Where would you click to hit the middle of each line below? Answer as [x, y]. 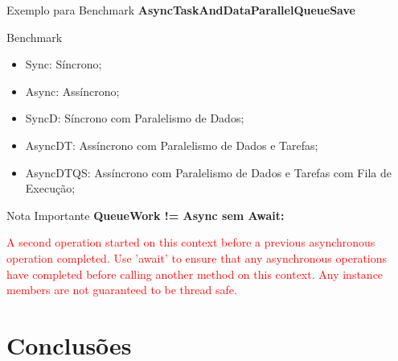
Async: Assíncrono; [72, 91]
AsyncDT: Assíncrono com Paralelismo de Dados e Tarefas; [172, 145]
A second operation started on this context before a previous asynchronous [191, 242]
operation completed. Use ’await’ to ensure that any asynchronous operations [197, 257]
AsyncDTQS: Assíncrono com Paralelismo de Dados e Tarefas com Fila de [208, 172]
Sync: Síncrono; [64, 64]
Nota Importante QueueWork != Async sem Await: [146, 215]
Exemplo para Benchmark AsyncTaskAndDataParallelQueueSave [181, 10]
